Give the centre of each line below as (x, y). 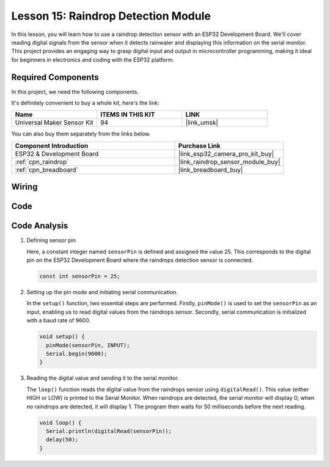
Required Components (55, 77)
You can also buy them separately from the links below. (81, 134)
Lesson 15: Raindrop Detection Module (111, 16)
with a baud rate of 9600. (59, 320)
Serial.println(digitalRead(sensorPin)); (109, 431)
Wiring (24, 187)
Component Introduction (52, 145)
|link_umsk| (202, 123)
